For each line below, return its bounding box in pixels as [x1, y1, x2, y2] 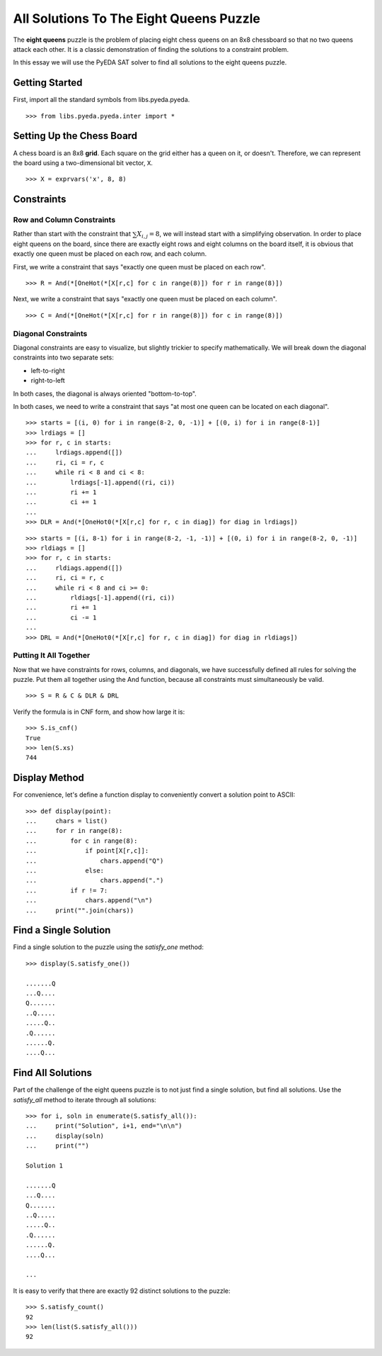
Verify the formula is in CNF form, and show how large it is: [13, 707, 185, 716]
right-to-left [30, 376, 65, 385]
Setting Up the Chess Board [13, 130, 138, 142]
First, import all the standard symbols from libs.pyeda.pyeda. [13, 96, 190, 104]
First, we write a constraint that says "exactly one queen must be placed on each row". [13, 262, 266, 271]
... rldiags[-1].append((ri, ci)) [25, 593, 175, 602]
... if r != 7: [25, 886, 108, 895]
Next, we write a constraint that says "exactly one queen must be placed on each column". [13, 295, 277, 303]
